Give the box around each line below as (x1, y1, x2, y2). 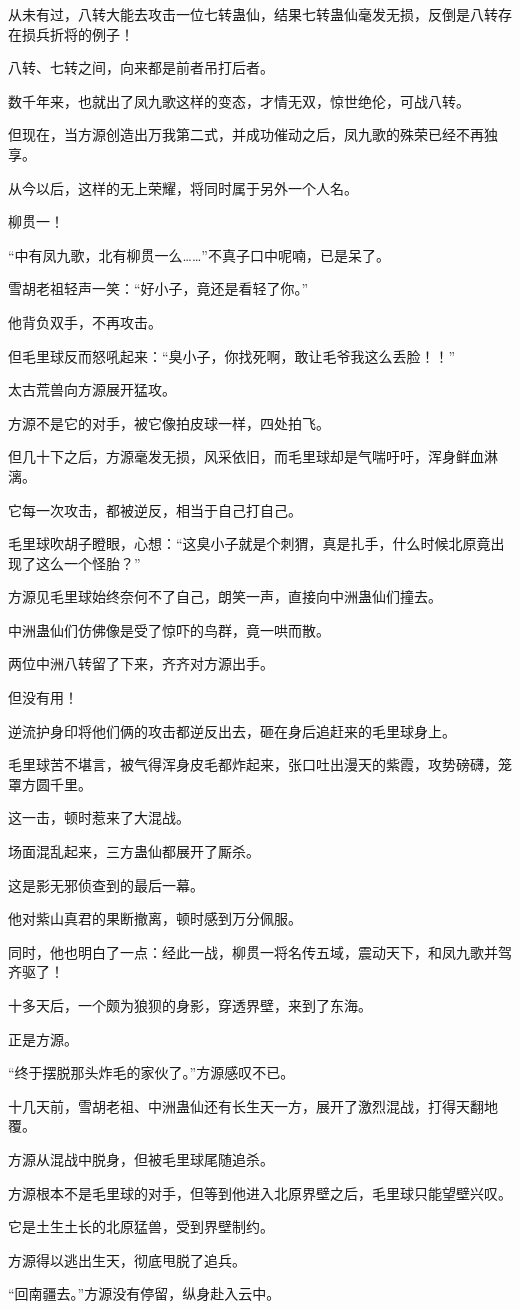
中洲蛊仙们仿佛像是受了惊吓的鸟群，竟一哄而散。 (8, 619, 330, 640)
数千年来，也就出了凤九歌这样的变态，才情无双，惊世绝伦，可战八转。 (8, 90, 470, 111)
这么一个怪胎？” (35, 552, 141, 573)
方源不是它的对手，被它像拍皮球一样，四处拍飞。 (8, 412, 330, 433)
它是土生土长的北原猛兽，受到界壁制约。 (8, 1216, 274, 1237)
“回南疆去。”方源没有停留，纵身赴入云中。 (8, 1283, 281, 1304)
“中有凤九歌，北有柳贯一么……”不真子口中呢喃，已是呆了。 (8, 244, 390, 265)
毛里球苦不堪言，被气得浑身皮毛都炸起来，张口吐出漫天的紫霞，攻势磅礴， (8, 754, 498, 775)
